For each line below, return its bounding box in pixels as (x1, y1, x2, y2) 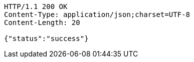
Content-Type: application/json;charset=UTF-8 (4, 10, 190, 18)
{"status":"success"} (4, 34, 89, 42)
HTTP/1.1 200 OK (4, 2, 68, 10)
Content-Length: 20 (4, 18, 80, 26)
